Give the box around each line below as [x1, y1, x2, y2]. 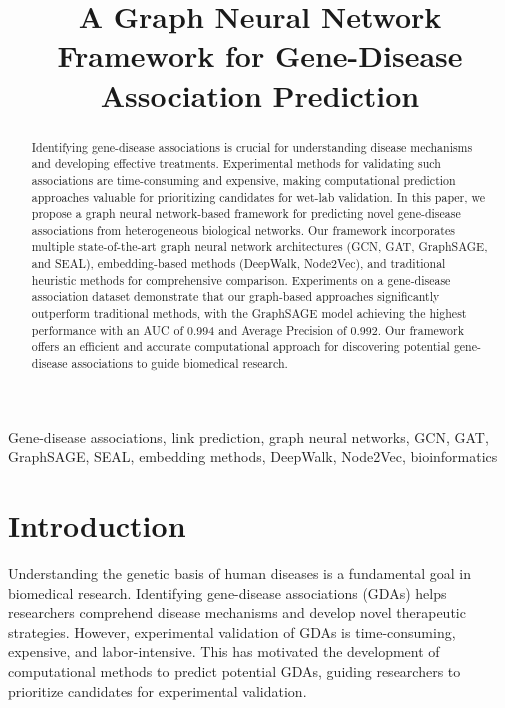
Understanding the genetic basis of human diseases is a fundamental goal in [8, 563, 471, 584]
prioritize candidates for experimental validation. [8, 680, 307, 701]
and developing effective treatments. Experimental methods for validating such [31, 155, 441, 172]
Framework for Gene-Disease [57, 35, 463, 76]
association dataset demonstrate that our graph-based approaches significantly [31, 288, 440, 305]
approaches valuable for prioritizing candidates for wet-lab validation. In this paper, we [31, 188, 486, 205]
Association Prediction [100, 74, 420, 115]
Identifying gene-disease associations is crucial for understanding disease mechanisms [31, 138, 473, 155]
